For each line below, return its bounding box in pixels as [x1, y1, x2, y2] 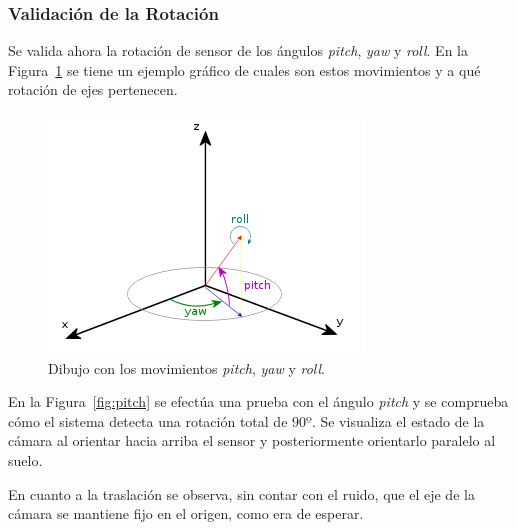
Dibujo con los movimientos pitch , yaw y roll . [48, 357, 325, 378]
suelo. [8, 449, 43, 470]
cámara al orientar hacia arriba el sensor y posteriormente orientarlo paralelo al [8, 430, 496, 451]
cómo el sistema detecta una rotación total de [8, 410, 288, 431]
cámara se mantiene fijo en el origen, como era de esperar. [8, 503, 364, 524]
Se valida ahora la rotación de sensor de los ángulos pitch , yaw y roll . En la [8, 40, 468, 61]
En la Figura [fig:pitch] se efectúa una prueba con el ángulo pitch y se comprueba [8, 391, 509, 412]
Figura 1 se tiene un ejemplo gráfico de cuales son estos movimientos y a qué [8, 59, 481, 80]
